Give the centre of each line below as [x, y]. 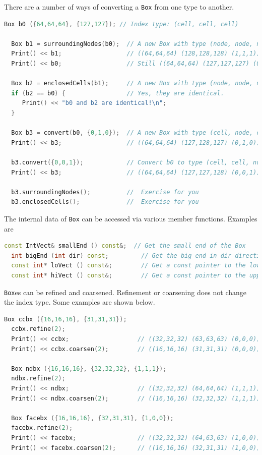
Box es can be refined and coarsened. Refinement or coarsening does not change [125, 292]
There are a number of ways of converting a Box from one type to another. [119, 7]
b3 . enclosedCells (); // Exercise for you [105, 202]
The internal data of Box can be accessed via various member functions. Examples [131, 218]
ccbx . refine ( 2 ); [38, 329]
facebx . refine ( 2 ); [42, 428]
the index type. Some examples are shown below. [80, 302]
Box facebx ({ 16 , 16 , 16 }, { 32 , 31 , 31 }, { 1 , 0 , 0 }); [92, 418]
